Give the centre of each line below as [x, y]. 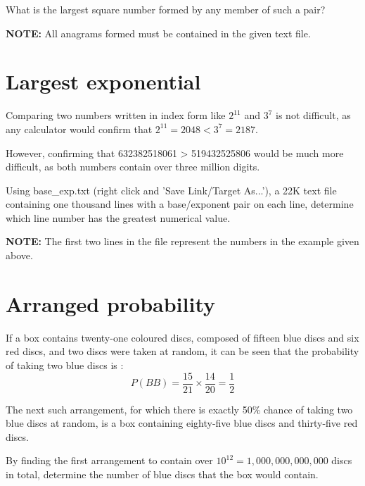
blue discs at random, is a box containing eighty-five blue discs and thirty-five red [182, 423]
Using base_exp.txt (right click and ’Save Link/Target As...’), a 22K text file [171, 190]
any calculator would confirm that [79, 129]
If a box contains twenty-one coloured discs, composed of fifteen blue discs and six [182, 337]
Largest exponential [103, 81]
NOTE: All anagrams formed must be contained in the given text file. [158, 33]
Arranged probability [111, 303]
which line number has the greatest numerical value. [118, 217]
